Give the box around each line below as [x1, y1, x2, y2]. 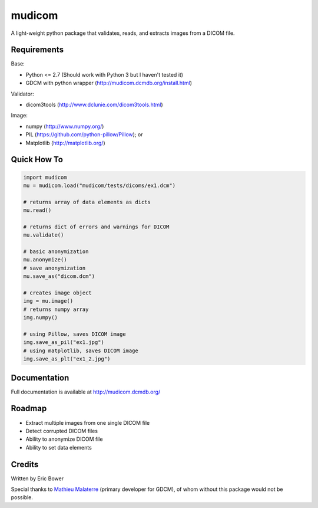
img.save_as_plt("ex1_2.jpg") [23, 356, 111, 362]
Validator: [11, 90, 35, 97]
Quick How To [11, 155, 63, 165]
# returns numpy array [23, 306, 89, 313]
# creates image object [23, 290, 92, 296]
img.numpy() [23, 314, 58, 321]
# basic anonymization [23, 248, 89, 255]
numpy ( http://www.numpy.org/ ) [25, 123, 104, 130]
